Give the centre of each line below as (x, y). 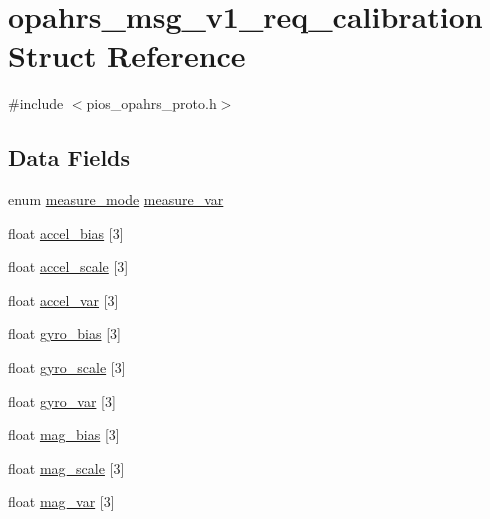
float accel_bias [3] (66, 232)
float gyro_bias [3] (64, 333)
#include (36, 103)
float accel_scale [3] (68, 266)
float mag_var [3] (61, 501)
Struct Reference (127, 55)
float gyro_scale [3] (67, 367)
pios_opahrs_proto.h (151, 103)
